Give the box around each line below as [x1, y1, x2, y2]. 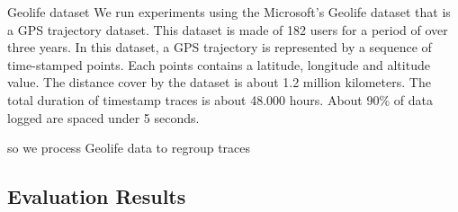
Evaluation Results [7, 182, 186, 210]
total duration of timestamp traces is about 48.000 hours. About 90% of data [7, 90, 433, 109]
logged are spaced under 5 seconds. [7, 108, 200, 127]
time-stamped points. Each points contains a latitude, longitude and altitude [7, 55, 430, 74]
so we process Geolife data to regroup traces [7, 138, 251, 157]
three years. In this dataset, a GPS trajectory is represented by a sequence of [7, 38, 432, 57]
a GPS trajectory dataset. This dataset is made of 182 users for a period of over [7, 20, 448, 39]
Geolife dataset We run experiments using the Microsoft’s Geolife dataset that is [7, 3, 451, 21]
